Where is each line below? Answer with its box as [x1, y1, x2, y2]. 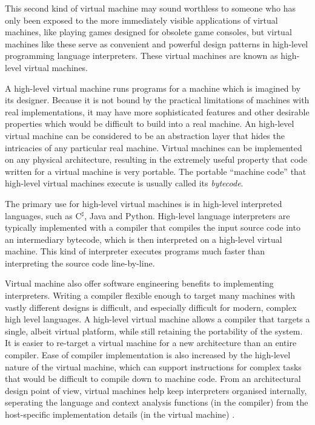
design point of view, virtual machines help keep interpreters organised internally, [5, 384, 307, 396]
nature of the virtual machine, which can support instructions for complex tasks [5, 360, 302, 373]
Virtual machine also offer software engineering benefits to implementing [5, 277, 274, 290]
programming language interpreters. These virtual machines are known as [5, 49, 278, 62]
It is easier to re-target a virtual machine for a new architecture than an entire [5, 336, 297, 349]
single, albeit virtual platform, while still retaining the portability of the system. [5, 324, 303, 337]
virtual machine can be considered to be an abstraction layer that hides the [5, 129, 285, 141]
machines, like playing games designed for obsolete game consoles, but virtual [5, 25, 292, 38]
